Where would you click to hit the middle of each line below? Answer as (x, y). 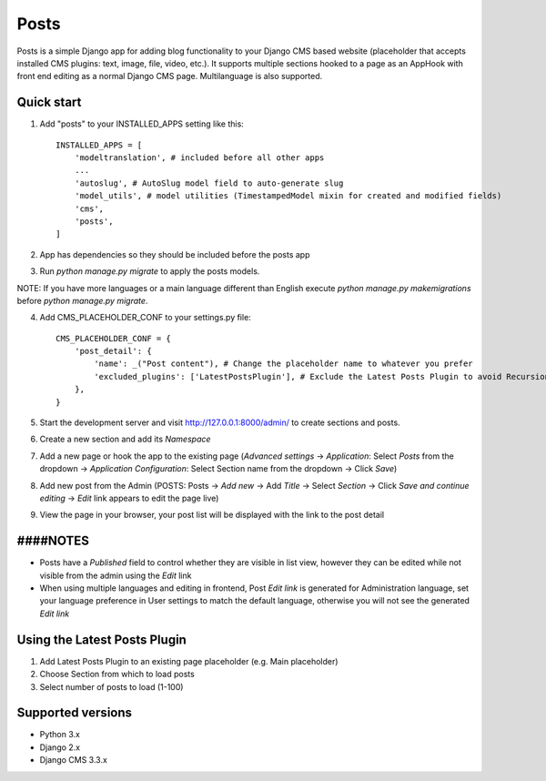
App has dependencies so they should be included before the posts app (175, 254)
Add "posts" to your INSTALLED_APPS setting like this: (142, 124)
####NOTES (53, 541)
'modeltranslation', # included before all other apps (199, 158)
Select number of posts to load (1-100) (111, 686)
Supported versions (74, 713)
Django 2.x (60, 747)
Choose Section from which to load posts (117, 674)
